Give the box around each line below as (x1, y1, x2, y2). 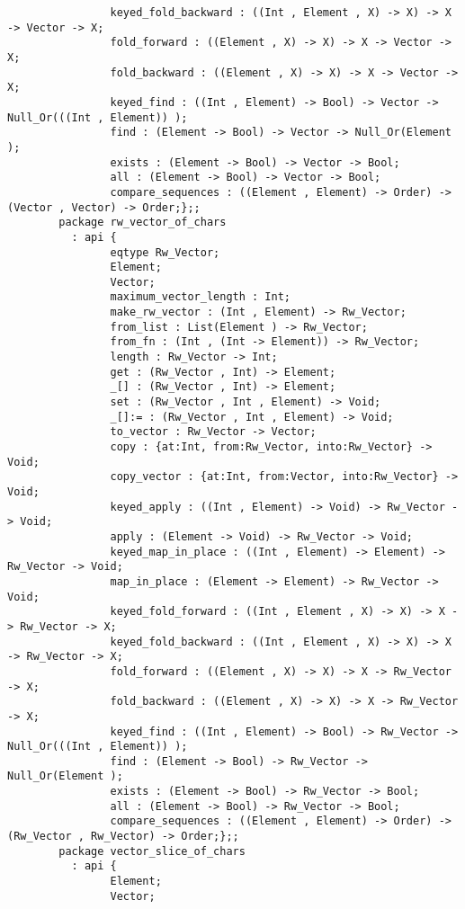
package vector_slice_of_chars (58, 844, 246, 858)
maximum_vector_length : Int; (110, 290, 291, 304)
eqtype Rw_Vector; (110, 245, 220, 259)
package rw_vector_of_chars (58, 216, 227, 229)
